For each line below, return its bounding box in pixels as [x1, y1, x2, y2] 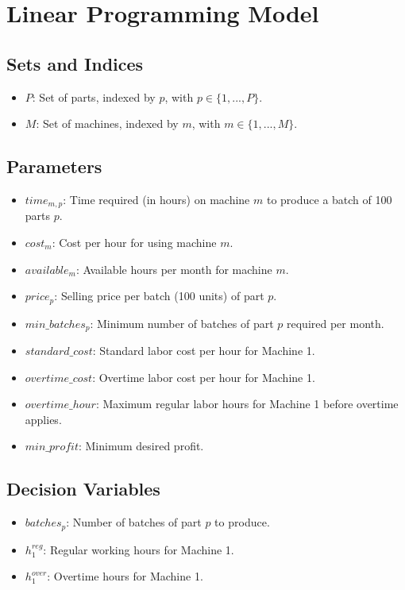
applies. [25, 411, 62, 427]
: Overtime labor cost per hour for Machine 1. [92, 368, 315, 385]
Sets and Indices [6, 51, 144, 75]
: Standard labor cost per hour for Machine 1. [92, 342, 315, 359]
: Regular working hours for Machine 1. [43, 541, 234, 557]
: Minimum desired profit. [78, 438, 204, 454]
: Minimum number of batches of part [90, 314, 274, 331]
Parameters [6, 154, 102, 179]
